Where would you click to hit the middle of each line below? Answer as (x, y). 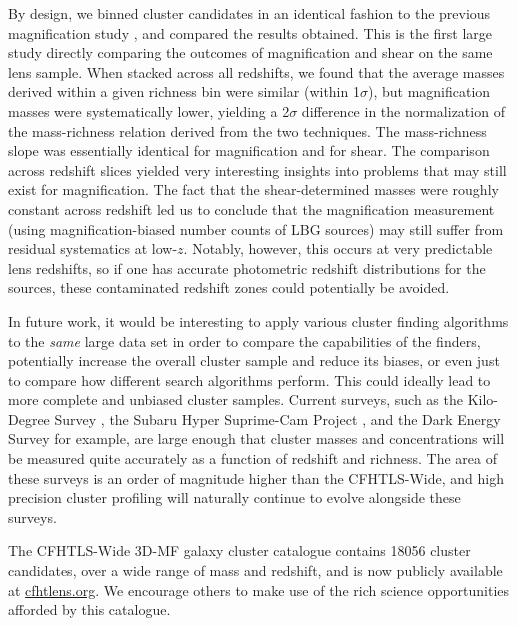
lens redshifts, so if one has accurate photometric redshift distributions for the (247, 267)
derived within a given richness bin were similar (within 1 (184, 91)
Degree (29, 418)
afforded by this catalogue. (89, 609)
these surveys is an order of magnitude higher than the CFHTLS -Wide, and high (256, 477)
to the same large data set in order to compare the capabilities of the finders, (244, 340)
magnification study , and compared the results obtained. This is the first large (250, 32)
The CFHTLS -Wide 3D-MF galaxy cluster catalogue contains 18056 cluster (239, 550)
